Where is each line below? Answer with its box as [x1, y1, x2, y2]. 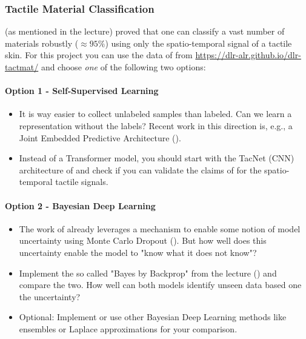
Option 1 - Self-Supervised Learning [5, 84, 159, 97]
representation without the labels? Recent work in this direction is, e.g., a [19, 119, 293, 132]
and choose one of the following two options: [41, 61, 206, 73]
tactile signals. [55, 175, 108, 188]
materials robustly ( [5, 36, 79, 49]
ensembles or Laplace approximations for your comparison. [19, 322, 238, 335]
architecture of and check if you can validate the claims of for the [19, 163, 262, 176]
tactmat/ [5, 61, 39, 73]
